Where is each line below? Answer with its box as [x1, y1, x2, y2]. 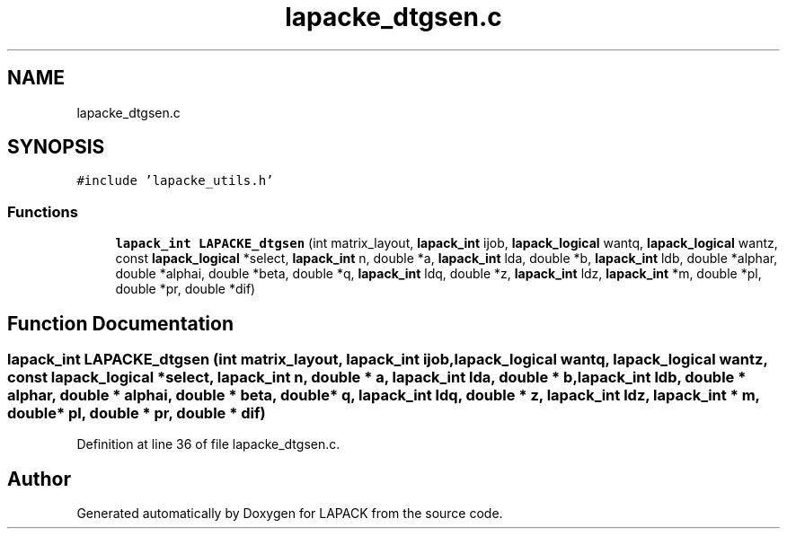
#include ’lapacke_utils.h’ [76, 173, 274, 189]
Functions [7, 202, 78, 221]
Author [7, 467, 71, 490]
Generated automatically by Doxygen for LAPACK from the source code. [76, 505, 503, 522]
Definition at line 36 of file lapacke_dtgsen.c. [76, 436, 340, 453]
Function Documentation [7, 312, 234, 335]
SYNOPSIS [7, 136, 105, 159]
